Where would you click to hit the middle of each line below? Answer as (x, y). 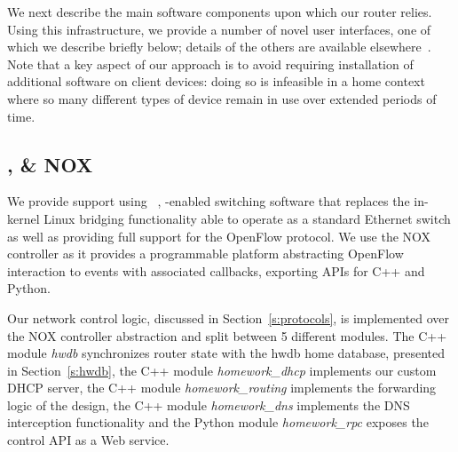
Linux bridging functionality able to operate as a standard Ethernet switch (247, 218)
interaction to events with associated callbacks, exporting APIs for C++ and (216, 270)
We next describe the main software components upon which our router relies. (220, 12)
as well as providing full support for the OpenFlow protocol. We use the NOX (219, 236)
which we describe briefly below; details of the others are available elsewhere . (219, 47)
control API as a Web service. (88, 440)
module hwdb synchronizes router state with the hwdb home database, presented (226, 353)
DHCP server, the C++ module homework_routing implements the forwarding (222, 388)
